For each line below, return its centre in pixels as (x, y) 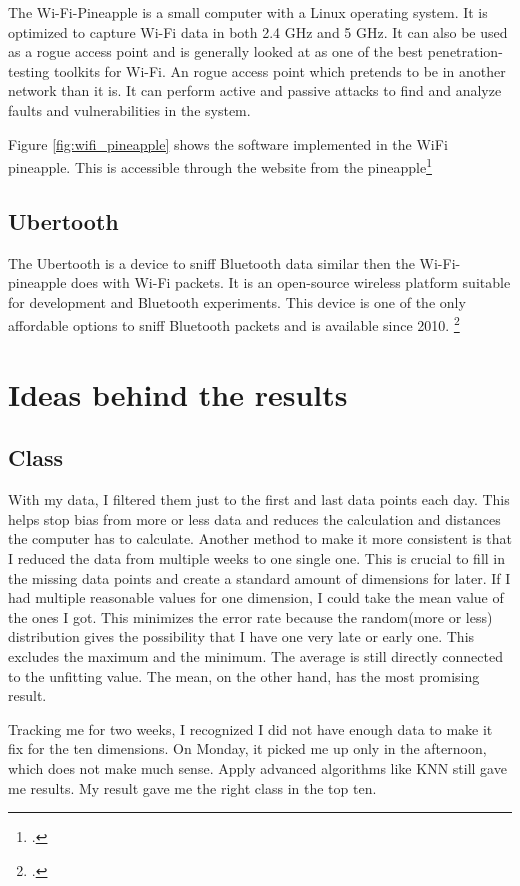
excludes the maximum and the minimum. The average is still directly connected (255, 655)
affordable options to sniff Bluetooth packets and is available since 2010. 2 (234, 324)
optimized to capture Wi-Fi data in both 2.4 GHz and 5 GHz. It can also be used (258, 31)
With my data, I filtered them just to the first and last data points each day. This (259, 499)
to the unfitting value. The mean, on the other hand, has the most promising (244, 675)
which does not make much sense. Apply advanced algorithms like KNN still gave (257, 767)
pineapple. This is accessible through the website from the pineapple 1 (220, 165)
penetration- (465, 51)
